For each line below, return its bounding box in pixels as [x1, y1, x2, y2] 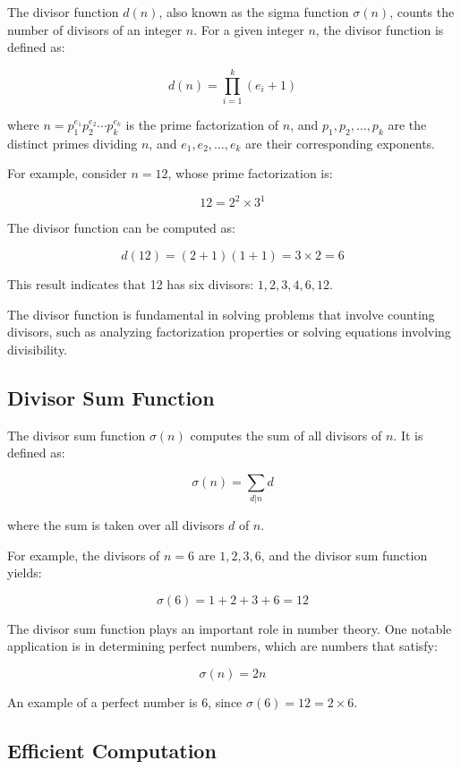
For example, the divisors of [7, 545, 160, 564]
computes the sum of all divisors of [190, 425, 382, 444]
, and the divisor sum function [260, 545, 428, 564]
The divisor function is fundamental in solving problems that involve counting [7, 304, 435, 323]
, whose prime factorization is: [167, 164, 333, 183]
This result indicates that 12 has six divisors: [7, 274, 254, 293]
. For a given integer [193, 20, 304, 38]
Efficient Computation [7, 737, 217, 765]
